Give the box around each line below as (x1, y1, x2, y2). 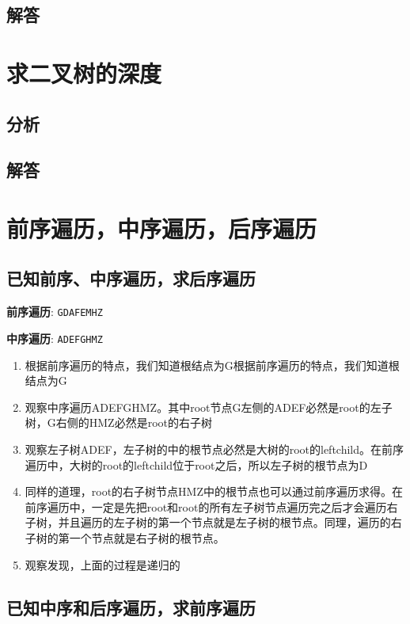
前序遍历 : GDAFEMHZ (6, 303, 103, 320)
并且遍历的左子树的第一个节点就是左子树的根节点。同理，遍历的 (58, 514, 391, 531)
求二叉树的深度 (6, 56, 162, 89)
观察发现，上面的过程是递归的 (25, 556, 180, 573)
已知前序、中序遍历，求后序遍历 (6, 266, 256, 291)
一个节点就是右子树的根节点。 (69, 529, 225, 546)
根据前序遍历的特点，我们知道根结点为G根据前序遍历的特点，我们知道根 (25, 356, 400, 373)
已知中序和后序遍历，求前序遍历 (6, 595, 256, 619)
